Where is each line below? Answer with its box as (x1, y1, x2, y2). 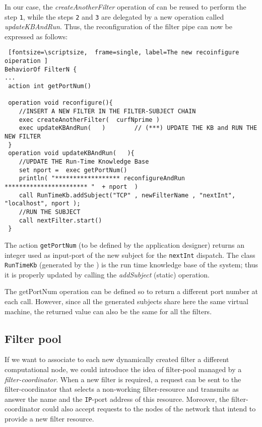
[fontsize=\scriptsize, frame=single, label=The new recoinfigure (8, 49, 239, 56)
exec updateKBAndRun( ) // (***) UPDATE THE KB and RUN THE (19, 124, 257, 132)
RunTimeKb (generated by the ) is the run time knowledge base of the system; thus (5, 259, 258, 270)
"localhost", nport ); (5, 200, 81, 207)
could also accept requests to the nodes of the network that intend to (42, 403, 256, 414)
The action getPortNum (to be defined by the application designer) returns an (5, 239, 244, 250)
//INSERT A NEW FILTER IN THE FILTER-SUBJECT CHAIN (19, 108, 196, 115)
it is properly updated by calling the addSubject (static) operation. (5, 269, 210, 279)
